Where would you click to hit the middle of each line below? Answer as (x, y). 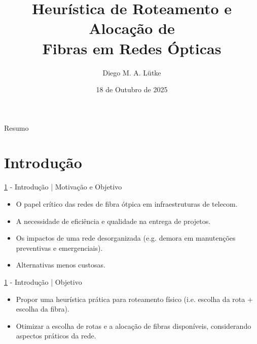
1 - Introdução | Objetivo (43, 281)
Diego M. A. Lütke (132, 72)
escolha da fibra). (43, 309)
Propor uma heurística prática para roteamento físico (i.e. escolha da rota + (134, 299)
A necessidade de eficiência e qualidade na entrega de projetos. (113, 221)
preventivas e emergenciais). (59, 247)
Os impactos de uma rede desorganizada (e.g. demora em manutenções (126, 238)
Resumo (16, 127)
